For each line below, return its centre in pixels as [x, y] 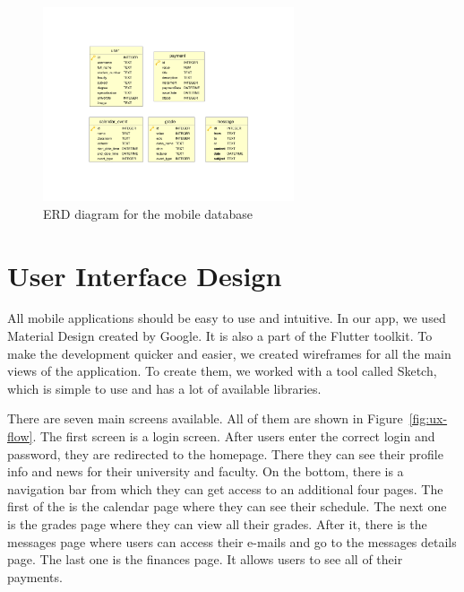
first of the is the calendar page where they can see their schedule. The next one [227, 506]
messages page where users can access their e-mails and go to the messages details [232, 541]
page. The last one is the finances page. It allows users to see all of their [205, 559]
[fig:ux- [428, 418]
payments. [35, 576]
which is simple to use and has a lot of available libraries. [164, 388]
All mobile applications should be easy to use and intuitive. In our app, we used [227, 318]
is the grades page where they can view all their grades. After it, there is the [217, 524]
